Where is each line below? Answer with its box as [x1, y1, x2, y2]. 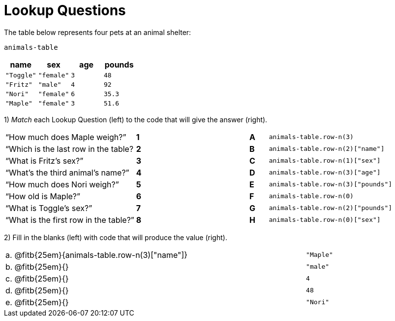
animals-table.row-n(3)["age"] [269, 169, 381, 177]
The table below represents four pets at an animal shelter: [4, 28, 191, 36]
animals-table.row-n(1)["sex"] [269, 157, 381, 165]
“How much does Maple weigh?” [5, 132, 126, 142]
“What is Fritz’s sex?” [5, 155, 84, 166]
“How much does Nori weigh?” [5, 179, 119, 189]
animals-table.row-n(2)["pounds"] [269, 204, 393, 212]
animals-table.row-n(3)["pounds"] [269, 180, 393, 188]
